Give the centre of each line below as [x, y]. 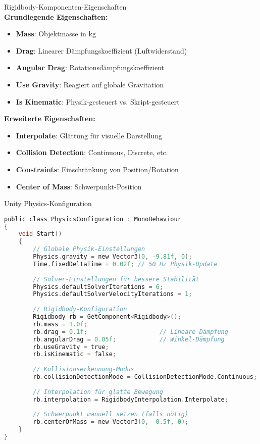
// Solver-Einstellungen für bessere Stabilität [116, 279]
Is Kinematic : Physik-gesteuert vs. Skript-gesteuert [98, 101]
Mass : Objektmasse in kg [56, 34]
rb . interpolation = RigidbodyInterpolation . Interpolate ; [131, 399]
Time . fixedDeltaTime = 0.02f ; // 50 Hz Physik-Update [125, 264]
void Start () [40, 234]
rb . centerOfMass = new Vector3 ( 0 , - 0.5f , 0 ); [111, 422]
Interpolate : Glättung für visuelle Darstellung [89, 135]
